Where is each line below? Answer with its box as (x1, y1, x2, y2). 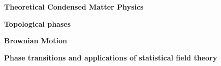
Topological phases (4, 18, 71, 29)
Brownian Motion (4, 35, 67, 46)
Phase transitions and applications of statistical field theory (4, 52, 217, 62)
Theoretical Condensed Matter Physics (4, 2, 144, 12)
